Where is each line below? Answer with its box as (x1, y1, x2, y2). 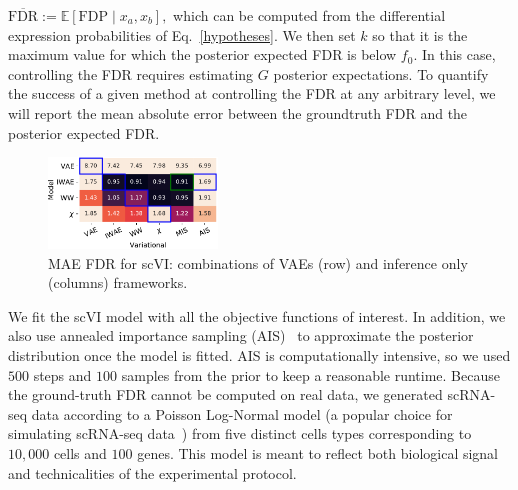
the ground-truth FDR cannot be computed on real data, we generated (8, 384, 443, 405)
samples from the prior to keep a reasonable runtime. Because (121, 364, 500, 385)
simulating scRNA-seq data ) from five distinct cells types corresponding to (8, 423, 472, 444)
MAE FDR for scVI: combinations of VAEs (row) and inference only (48, 252, 468, 273)
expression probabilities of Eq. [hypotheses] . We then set (8, 24, 356, 45)
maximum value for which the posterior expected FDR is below (8, 44, 397, 65)
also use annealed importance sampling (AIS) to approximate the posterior (8, 325, 474, 346)
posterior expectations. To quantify (273, 63, 489, 84)
